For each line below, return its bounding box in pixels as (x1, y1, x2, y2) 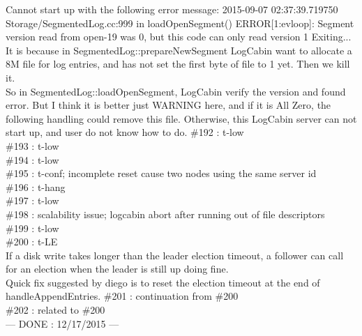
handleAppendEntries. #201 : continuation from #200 (6, 289, 239, 303)
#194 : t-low (6, 152, 59, 167)
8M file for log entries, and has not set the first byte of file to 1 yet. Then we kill (6, 56, 350, 71)
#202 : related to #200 (6, 303, 105, 317)
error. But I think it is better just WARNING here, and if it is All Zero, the (6, 98, 331, 112)
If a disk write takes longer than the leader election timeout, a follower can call (6, 247, 344, 262)
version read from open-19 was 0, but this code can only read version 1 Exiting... (6, 29, 352, 44)
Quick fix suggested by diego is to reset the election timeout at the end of (6, 275, 320, 289)
